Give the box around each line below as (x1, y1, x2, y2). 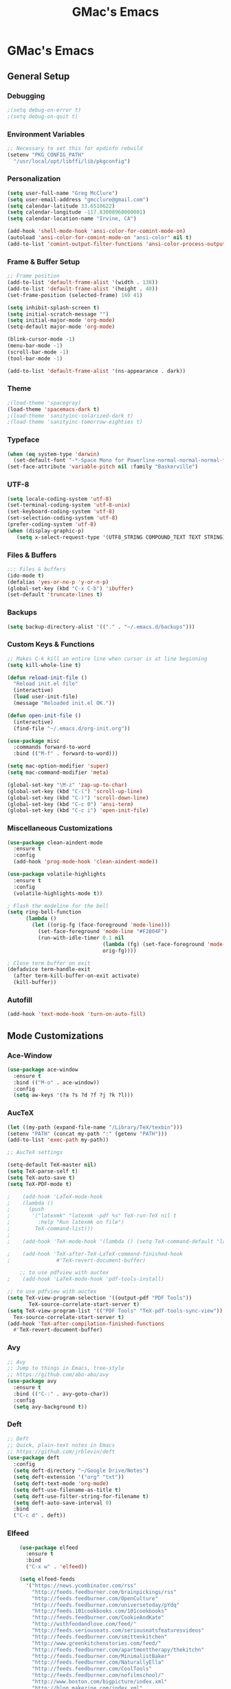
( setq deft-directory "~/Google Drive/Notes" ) (13, 1467, 149, 1475)
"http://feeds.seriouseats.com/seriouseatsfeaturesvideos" (32, 1627, 205, 1634)
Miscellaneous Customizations (7, 823, 113, 833)
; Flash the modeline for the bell (7, 902, 109, 910)
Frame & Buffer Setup (7, 256, 80, 266)
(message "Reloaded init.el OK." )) (13, 700, 115, 707)
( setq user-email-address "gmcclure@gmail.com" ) (7, 196, 149, 203)
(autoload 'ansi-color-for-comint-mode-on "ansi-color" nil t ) (7, 234, 192, 241)
